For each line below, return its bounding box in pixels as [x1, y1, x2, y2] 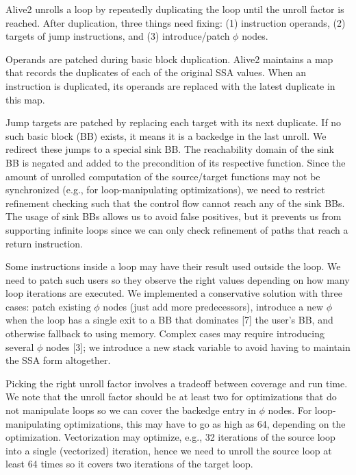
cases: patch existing [5, 299, 91, 313]
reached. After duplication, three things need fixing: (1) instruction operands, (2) [5, 15, 346, 29]
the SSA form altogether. [5, 353, 111, 367]
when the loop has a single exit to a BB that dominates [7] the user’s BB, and [5, 313, 333, 327]
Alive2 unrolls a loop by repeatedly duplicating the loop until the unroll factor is [5, 2, 344, 16]
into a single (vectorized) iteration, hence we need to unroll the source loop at [5, 443, 332, 457]
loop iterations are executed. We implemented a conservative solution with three [5, 286, 342, 300]
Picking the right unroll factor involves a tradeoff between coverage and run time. [5, 376, 348, 390]
